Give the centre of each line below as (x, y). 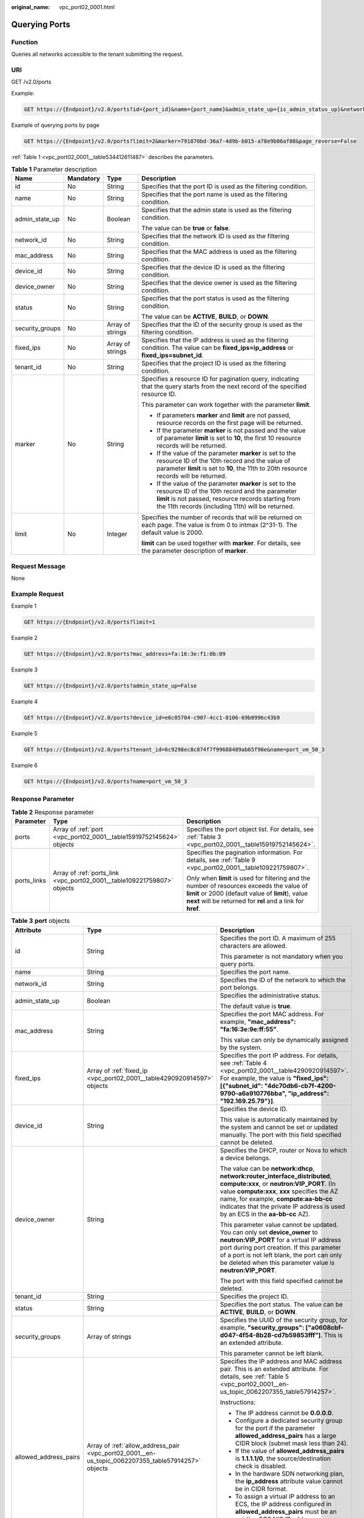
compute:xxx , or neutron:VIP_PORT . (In (278, 1183)
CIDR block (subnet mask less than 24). (292, 1443)
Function (25, 42)
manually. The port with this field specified (281, 1134)
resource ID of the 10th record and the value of (224, 461)
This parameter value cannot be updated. (279, 1225)
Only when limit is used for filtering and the (248, 879)
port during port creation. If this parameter (280, 1247)
